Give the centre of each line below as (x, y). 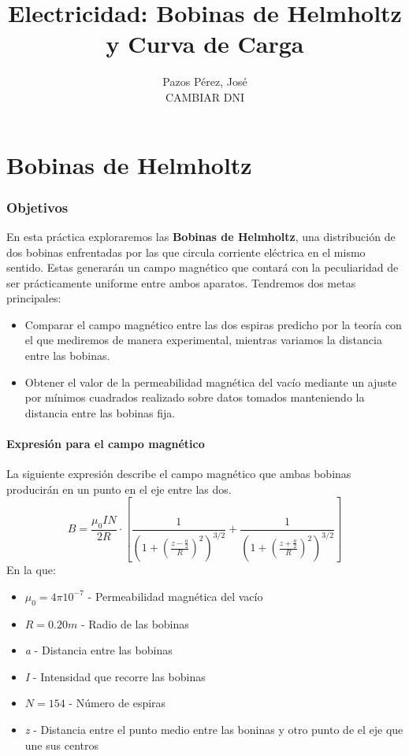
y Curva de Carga (205, 44)
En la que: (31, 570)
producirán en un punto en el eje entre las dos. (119, 489)
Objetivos (37, 207)
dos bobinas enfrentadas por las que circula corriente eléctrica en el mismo (186, 252)
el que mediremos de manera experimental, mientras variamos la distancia (203, 340)
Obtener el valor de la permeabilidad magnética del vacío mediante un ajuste (211, 382)
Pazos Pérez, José (205, 82)
